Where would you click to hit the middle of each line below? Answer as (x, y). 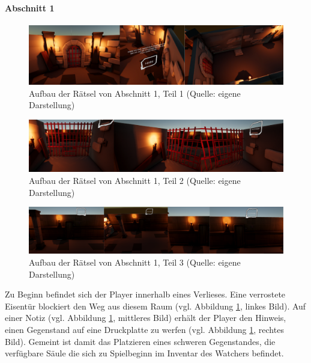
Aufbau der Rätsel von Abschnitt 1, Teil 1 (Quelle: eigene (135, 93)
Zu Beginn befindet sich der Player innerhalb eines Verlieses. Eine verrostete (145, 294)
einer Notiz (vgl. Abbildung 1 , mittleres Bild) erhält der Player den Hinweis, (146, 318)
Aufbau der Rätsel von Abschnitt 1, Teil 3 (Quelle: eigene (135, 262)
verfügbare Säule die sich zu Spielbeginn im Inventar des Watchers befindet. (144, 353)
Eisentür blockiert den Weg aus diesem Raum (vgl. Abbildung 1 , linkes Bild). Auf (155, 306)
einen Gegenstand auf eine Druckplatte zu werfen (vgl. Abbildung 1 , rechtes (144, 329)
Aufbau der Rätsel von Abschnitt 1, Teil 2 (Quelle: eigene (135, 180)
